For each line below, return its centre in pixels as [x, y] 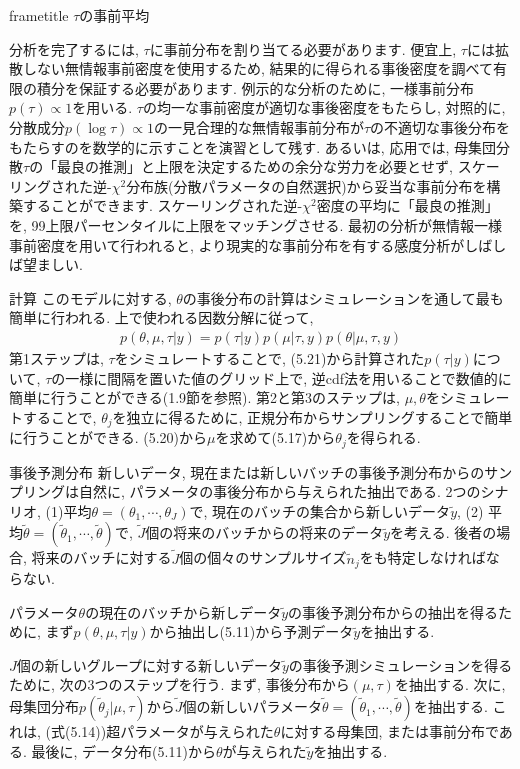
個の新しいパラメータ [252, 706]
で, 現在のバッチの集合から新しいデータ [320, 510]
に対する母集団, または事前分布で [389, 731]
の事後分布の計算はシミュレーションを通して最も [343, 297]
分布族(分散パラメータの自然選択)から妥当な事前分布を [306, 185]
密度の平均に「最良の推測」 [407, 205]
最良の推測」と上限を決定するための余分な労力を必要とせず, [255, 166]
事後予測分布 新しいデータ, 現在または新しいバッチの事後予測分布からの [247, 471]
